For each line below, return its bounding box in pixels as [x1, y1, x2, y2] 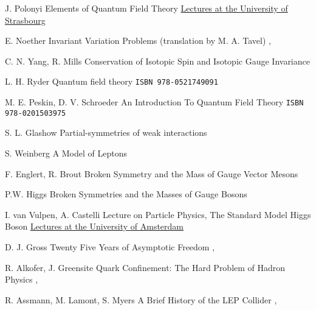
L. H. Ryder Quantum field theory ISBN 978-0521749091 [5, 75, 218, 88]
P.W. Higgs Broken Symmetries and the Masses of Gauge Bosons [5, 188, 247, 200]
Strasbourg [5, 13, 46, 26]
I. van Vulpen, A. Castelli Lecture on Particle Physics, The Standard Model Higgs [5, 208, 311, 220]
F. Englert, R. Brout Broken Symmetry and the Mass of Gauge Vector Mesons [5, 167, 298, 180]
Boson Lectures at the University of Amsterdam [5, 220, 184, 233]
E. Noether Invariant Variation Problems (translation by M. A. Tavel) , [5, 34, 271, 47]
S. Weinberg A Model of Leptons [5, 146, 128, 159]
